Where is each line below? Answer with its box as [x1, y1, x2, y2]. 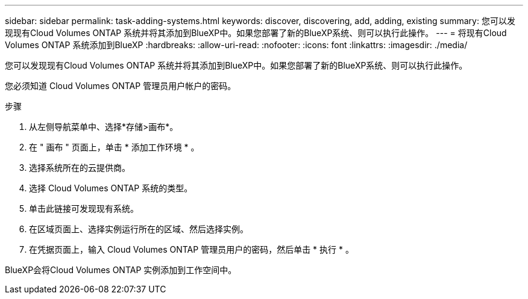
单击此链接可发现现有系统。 [29, 203, 139, 214]
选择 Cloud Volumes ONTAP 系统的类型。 [29, 183, 193, 193]
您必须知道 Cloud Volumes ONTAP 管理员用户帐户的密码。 [5, 81, 236, 91]
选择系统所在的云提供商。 [29, 162, 130, 173]
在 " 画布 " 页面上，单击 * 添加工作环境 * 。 [29, 142, 200, 152]
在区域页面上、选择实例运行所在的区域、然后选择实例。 [29, 224, 248, 234]
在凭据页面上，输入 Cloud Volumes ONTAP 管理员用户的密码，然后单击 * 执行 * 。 [29, 244, 354, 254]
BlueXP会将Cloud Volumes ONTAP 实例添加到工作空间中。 [5, 265, 237, 275]
